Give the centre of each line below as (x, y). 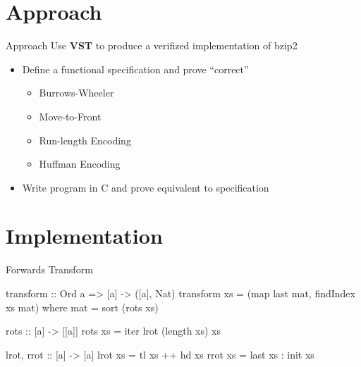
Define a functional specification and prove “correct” (135, 69)
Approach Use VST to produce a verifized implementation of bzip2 (152, 45)
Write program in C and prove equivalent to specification (146, 187)
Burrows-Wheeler (77, 93)
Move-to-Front (70, 116)
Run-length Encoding (85, 140)
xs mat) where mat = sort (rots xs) (82, 307)
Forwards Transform (49, 269)
